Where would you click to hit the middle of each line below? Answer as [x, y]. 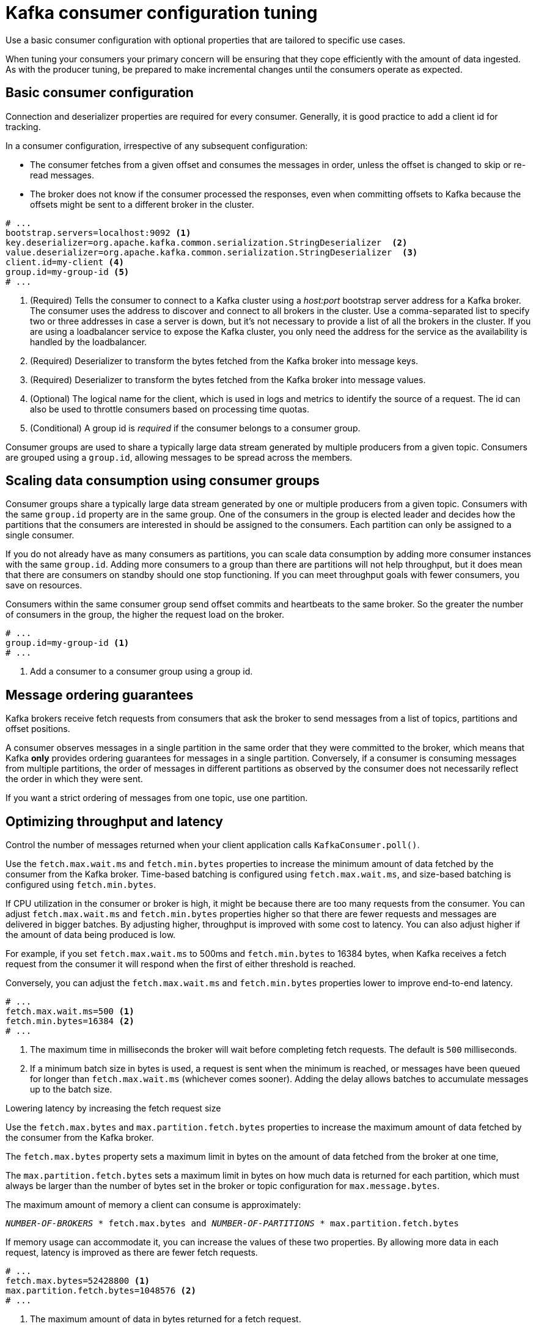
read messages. [62, 175]
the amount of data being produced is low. [91, 935]
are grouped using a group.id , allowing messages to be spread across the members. [179, 457]
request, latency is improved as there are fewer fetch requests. [132, 1253]
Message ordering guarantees [100, 695]
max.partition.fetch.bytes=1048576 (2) [101, 1291]
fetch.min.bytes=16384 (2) [70, 1021]
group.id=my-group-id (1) [68, 643]
